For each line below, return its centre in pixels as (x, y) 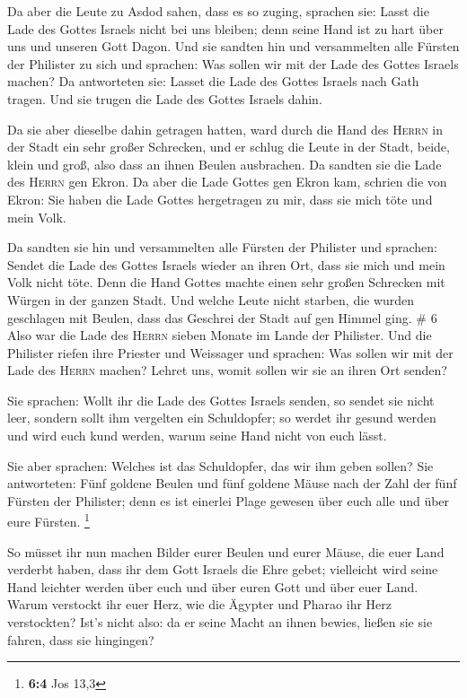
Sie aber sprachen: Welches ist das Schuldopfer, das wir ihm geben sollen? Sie (220, 465)
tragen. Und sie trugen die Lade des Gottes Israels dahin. (165, 98)
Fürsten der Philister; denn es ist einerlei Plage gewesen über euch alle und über (229, 500)
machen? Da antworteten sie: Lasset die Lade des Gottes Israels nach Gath (213, 81)
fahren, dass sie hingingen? (81, 639)
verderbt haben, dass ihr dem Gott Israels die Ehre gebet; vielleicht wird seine (223, 569)
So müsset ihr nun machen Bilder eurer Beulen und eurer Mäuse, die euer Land (226, 551)
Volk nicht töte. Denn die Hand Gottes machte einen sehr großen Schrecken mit (226, 282)
